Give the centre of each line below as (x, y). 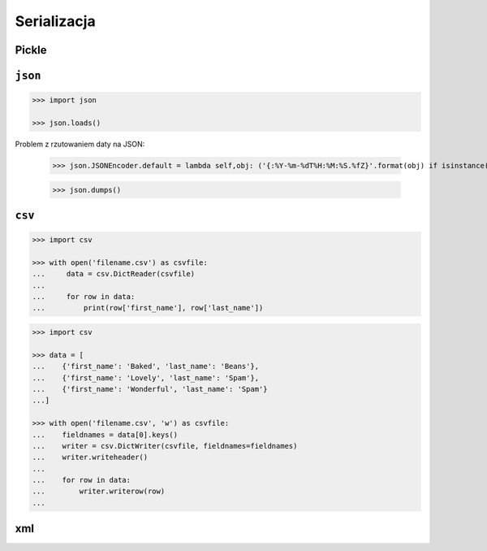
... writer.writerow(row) (99, 491)
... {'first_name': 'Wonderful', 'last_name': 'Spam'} (150, 389)
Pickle (31, 50)
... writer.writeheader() (90, 458)
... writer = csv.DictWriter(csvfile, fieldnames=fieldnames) (165, 446)
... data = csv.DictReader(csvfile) (113, 274)
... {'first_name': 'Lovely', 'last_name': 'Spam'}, (146, 377)
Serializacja (56, 21)
